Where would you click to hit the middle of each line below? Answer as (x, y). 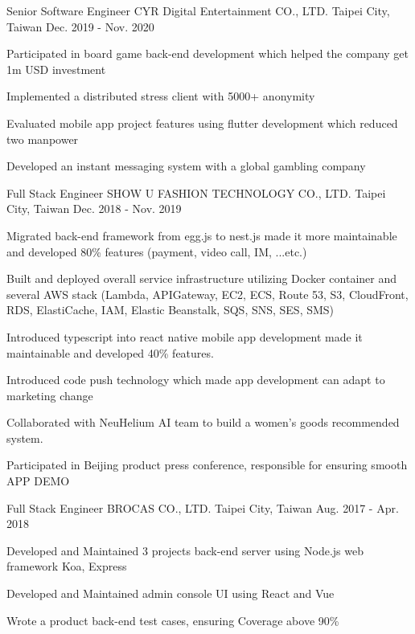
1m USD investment (56, 69)
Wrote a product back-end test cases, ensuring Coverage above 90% (173, 620)
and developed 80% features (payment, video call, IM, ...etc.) (157, 251)
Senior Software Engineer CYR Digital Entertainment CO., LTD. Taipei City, (198, 10)
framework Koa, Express (67, 566)
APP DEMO (38, 481)
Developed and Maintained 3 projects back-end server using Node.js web (185, 550)
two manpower (43, 139)
